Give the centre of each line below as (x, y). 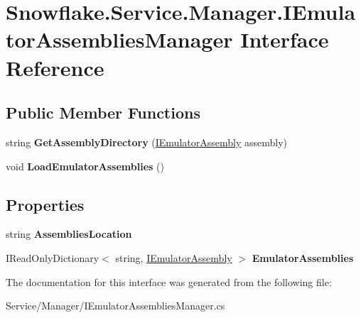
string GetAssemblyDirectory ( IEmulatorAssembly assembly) (147, 142)
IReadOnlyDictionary (53, 257)
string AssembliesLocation (69, 234)
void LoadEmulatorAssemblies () (85, 166)
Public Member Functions (103, 113)
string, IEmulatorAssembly (174, 257)
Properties (45, 204)
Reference (55, 67)
